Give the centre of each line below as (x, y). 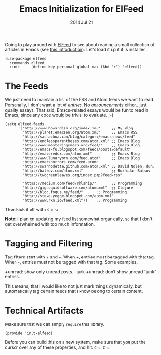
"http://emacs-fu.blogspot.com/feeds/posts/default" (77, 149)
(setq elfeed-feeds (25, 124)
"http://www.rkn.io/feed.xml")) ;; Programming (75, 200)
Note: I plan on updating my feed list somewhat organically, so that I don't (79, 219)
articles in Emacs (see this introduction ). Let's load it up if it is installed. (76, 49)
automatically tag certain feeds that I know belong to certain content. (74, 291)
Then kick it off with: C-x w (32, 209)
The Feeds (27, 86)
